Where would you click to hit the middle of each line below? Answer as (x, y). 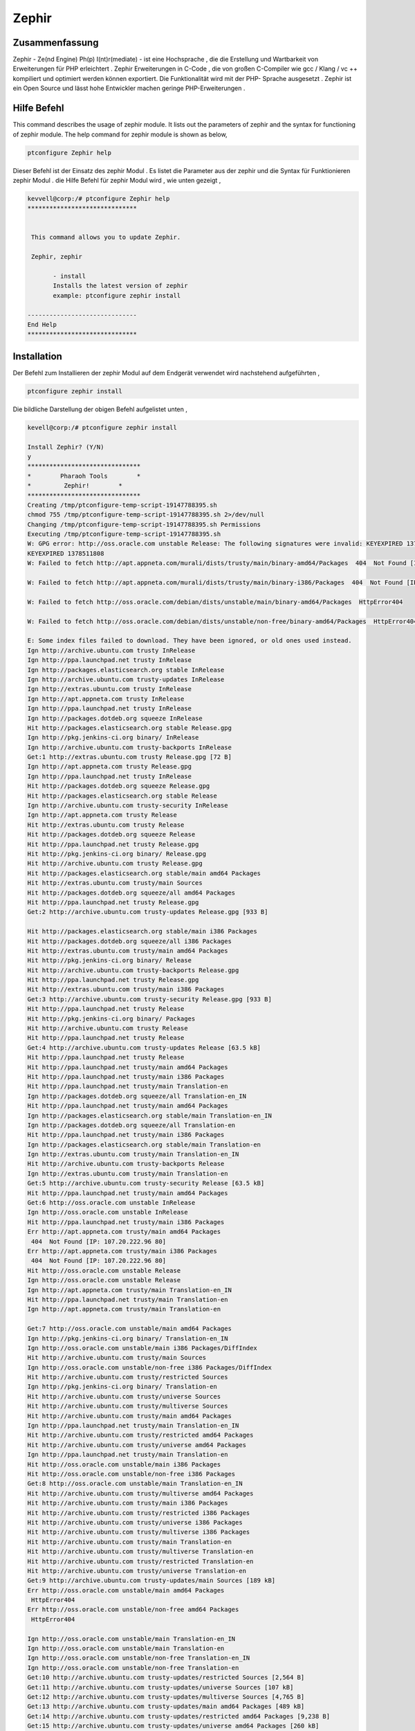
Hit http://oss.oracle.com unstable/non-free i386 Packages (131, 1474)
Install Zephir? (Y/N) (66, 447)
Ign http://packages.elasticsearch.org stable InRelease (126, 670)
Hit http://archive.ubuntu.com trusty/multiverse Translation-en (140, 1552)
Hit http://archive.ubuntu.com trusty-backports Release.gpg (133, 970)
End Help (42, 324)
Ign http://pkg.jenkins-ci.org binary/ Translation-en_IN (128, 1338)
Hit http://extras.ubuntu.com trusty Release (106, 825)
